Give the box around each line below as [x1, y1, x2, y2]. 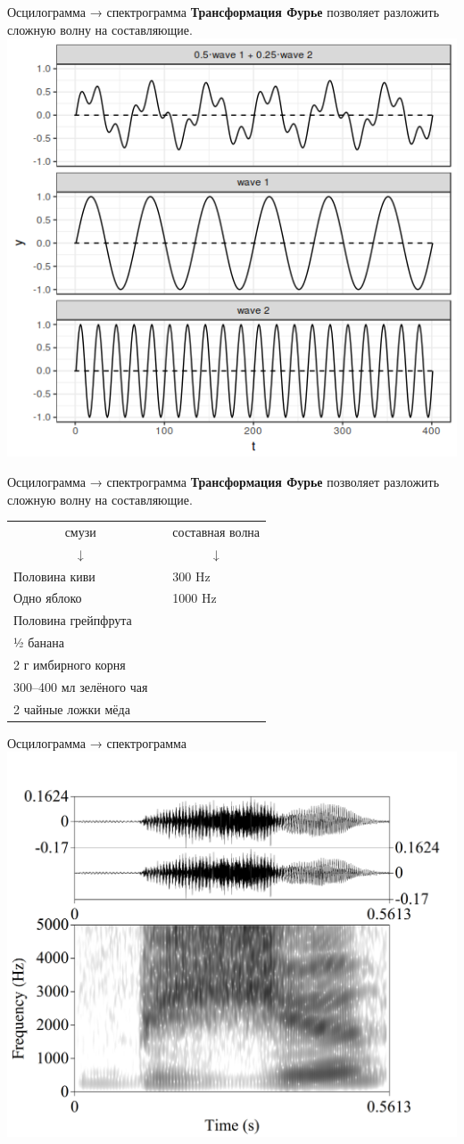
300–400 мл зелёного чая [13, 677, 148, 695]
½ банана [13, 633, 64, 652]
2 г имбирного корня [13, 655, 126, 674]
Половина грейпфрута [13, 611, 132, 630]
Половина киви [13, 566, 95, 585]
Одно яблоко [13, 588, 82, 607]
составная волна [172, 522, 261, 540]
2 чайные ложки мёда [13, 699, 130, 718]
